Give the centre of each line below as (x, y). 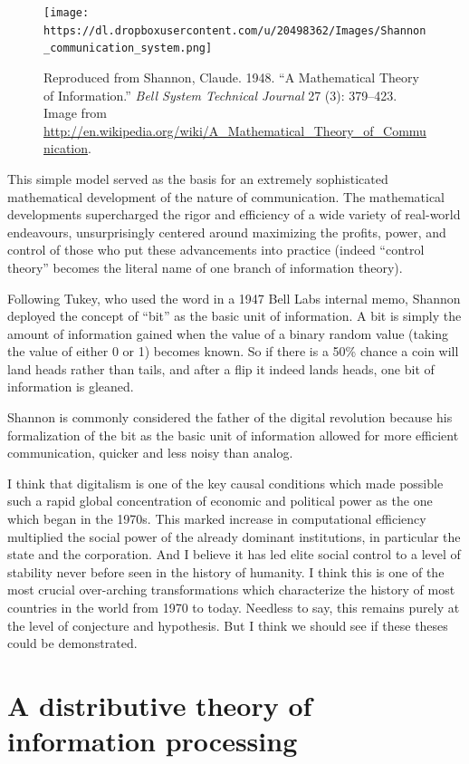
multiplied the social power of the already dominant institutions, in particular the (234, 536)
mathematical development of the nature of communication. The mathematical (226, 196)
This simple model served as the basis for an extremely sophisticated (198, 178)
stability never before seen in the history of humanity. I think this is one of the (226, 571)
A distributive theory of (160, 705)
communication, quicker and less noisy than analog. (150, 453)
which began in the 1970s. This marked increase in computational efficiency (217, 519)
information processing (153, 741)
